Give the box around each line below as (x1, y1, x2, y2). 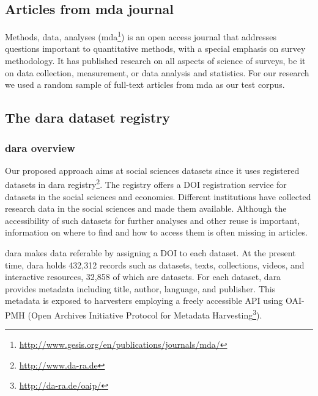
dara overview (5, 140, 75, 155)
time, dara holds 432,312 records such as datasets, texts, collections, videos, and (5, 258, 305, 271)
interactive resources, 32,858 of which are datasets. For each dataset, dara (5, 270, 281, 283)
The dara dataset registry (5, 108, 170, 127)
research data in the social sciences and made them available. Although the (5, 202, 287, 215)
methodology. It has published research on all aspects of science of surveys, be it (5, 54, 306, 67)
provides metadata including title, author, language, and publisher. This (5, 282, 276, 295)
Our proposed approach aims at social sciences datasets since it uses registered (5, 164, 300, 176)
